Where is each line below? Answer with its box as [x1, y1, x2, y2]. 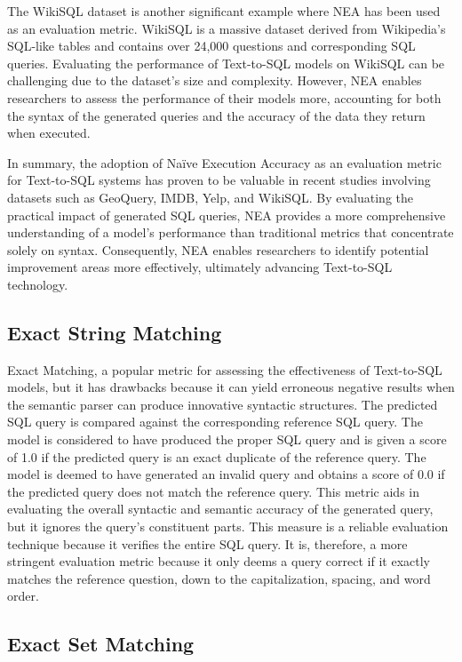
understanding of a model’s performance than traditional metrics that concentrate [7, 223, 454, 242]
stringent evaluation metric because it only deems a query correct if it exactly [7, 552, 430, 570]
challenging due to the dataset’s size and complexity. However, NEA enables [7, 71, 422, 90]
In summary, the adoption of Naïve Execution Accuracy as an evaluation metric [7, 153, 442, 171]
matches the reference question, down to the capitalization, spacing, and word [7, 569, 431, 587]
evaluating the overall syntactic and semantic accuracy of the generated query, [7, 499, 434, 518]
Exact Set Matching [7, 630, 195, 658]
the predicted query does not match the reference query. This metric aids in [7, 482, 420, 500]
